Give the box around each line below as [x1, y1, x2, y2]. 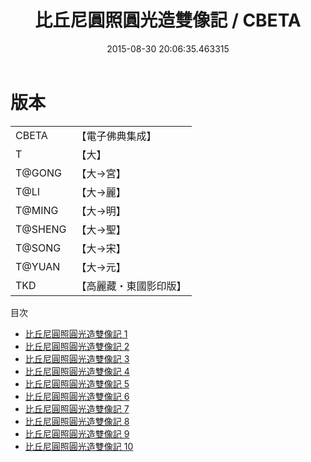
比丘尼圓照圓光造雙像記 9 [24, 427, 130, 440]
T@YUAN [15, 259, 61, 273]
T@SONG [15, 241, 62, 255]
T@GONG [15, 166, 62, 180]
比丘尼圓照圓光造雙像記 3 [24, 352, 130, 365]
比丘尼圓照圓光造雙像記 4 [24, 365, 130, 377]
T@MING [15, 203, 59, 217]
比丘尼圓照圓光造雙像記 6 [24, 390, 130, 402]
